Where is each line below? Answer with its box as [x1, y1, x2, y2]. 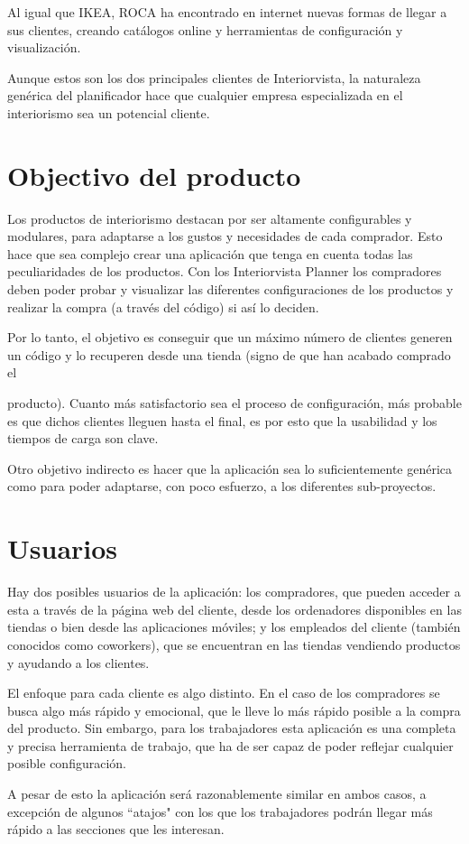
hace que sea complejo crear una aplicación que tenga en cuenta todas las [7, 244, 413, 263]
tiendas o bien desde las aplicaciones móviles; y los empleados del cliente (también [7, 617, 461, 636]
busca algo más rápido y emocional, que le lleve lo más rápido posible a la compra [7, 700, 461, 719]
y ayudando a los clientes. [7, 653, 150, 672]
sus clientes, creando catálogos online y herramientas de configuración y [7, 20, 403, 39]
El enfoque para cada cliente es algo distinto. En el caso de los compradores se [7, 683, 440, 702]
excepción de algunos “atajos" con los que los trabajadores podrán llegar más [7, 802, 433, 821]
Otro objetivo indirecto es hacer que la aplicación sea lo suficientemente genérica [7, 459, 453, 478]
